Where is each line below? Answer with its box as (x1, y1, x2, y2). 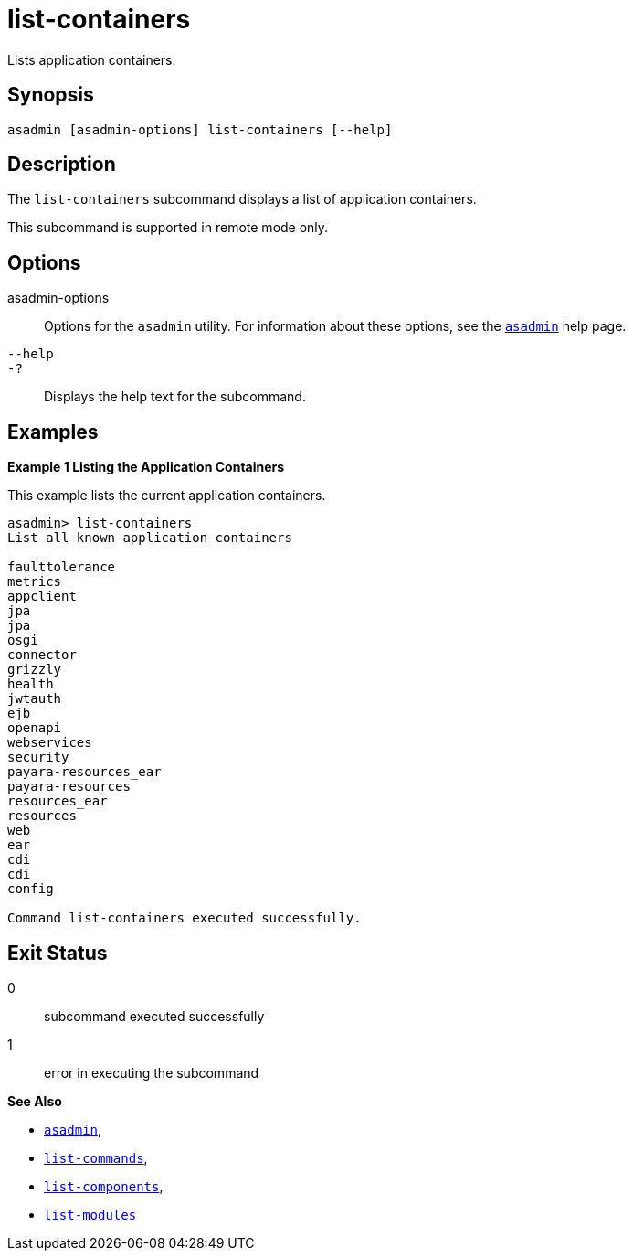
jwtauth (7, 691, 62, 707)
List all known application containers (7, 530, 292, 546)
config (7, 881, 54, 897)
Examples (7, 420, 99, 443)
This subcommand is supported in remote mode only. (7, 219, 329, 236)
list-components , (44, 1178, 164, 1194)
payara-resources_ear (7, 764, 162, 780)
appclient (7, 589, 77, 604)
